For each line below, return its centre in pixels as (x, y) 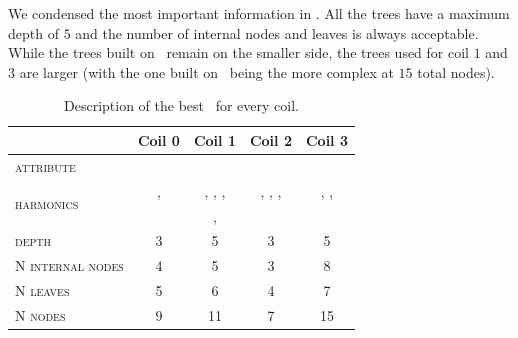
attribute (45, 165)
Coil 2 (270, 139)
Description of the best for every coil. (181, 105)
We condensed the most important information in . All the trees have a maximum (259, 13)
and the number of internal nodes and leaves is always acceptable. (277, 32)
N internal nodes (69, 265)
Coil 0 (158, 139)
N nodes (40, 314)
